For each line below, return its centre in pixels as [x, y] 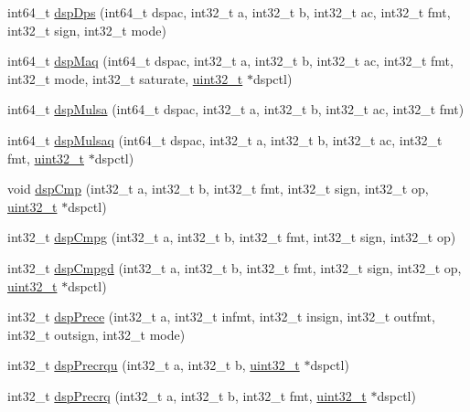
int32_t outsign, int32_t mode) [96, 334]
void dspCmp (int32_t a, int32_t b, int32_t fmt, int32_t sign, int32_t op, [218, 189]
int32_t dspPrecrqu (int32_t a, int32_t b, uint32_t [154, 365]
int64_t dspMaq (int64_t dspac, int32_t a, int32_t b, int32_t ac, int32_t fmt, [230, 61]
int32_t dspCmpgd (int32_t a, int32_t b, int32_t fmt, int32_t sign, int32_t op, [235, 267]
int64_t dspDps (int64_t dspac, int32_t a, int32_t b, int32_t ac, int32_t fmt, [229, 12]
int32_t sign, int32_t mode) [87, 30]
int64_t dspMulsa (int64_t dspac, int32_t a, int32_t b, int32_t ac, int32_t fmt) [236, 109]
